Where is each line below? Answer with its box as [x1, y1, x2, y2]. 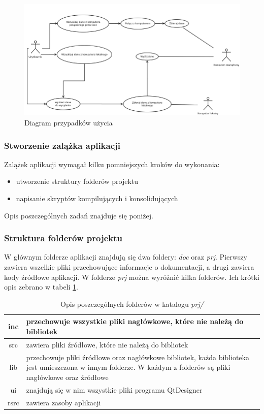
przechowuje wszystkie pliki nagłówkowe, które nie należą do [26, 316, 244, 327]
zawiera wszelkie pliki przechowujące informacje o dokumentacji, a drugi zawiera [4, 262, 254, 272]
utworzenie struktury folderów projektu [16, 176, 139, 186]
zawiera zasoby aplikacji [26, 397, 101, 407]
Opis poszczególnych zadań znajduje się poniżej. [4, 210, 153, 220]
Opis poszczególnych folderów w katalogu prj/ [60, 298, 204, 309]
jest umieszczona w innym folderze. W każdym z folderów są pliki [26, 362, 230, 372]
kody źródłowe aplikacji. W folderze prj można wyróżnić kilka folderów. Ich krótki [4, 271, 259, 282]
